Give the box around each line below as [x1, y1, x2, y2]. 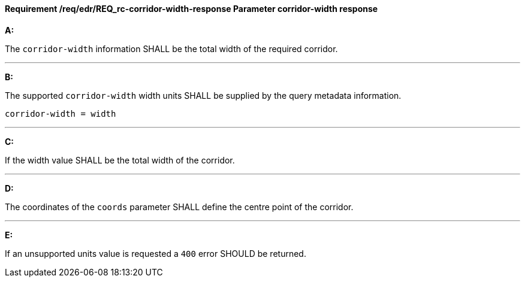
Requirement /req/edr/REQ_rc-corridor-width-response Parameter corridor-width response [5, 4, 378, 14]
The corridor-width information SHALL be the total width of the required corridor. [5, 43, 338, 54]
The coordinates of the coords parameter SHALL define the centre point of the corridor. [5, 201, 354, 212]
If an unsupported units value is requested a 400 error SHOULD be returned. [5, 248, 306, 259]
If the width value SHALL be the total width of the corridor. [5, 154, 235, 165]
